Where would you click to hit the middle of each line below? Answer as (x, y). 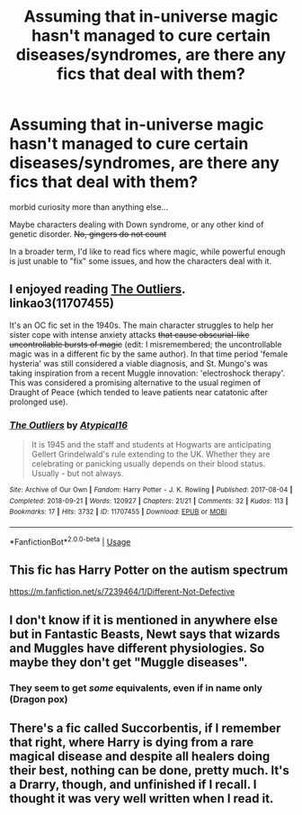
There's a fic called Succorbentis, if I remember (145, 728)
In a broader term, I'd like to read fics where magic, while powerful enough (147, 251)
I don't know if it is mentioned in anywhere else (144, 620)
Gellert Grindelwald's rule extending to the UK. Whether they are (151, 454)
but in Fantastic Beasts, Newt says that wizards (145, 634)
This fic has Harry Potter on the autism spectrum (149, 570)
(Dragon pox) (39, 699)
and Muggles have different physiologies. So (137, 648)
